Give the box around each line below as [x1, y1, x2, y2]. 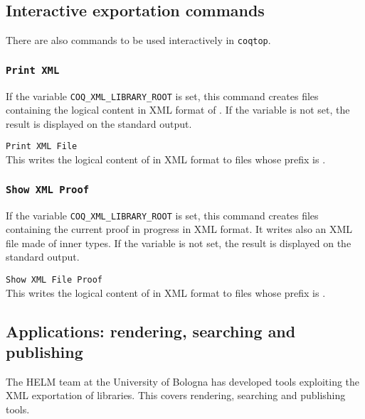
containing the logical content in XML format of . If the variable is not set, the [6, 102, 350, 117]
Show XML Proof [6, 183, 90, 195]
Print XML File [6, 141, 78, 152]
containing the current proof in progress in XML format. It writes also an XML [6, 222, 353, 236]
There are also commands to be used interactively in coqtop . [6, 33, 271, 48]
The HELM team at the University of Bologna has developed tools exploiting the [6, 374, 360, 388]
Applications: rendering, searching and [6, 320, 296, 342]
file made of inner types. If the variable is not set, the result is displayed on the [6, 235, 351, 250]
